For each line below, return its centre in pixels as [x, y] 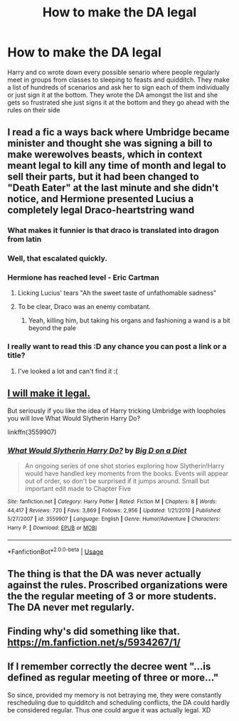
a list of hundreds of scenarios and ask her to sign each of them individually [118, 87]
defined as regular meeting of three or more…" [113, 678]
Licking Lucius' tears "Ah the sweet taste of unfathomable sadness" [117, 293]
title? [16, 355]
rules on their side [34, 110]
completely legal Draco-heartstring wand [101, 210]
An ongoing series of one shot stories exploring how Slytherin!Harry [124, 465]
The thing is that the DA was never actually [104, 574]
